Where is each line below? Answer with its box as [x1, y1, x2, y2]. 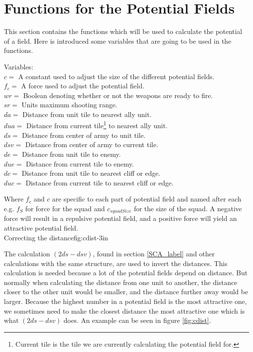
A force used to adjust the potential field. [21, 81, 145, 91]
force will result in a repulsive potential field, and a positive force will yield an [4, 213, 237, 223]
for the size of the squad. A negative [134, 203, 242, 213]
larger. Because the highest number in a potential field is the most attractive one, [4, 296, 247, 306]
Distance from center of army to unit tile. [22, 130, 146, 140]
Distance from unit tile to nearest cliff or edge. [21, 168, 161, 178]
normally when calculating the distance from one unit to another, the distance [4, 277, 237, 287]
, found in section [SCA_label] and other [92, 249, 215, 259]
